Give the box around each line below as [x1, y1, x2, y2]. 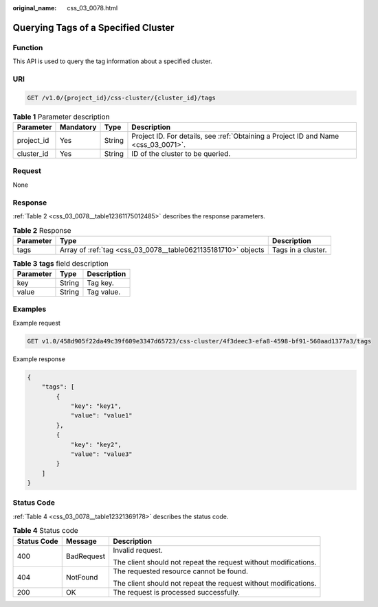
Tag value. [87, 287, 121, 297]
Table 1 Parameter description [12, 112, 110, 122]
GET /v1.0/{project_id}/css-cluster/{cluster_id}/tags [27, 93, 216, 102]
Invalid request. [113, 545, 163, 555]
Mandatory [59, 122, 97, 132]
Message [65, 536, 98, 546]
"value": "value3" [70, 450, 133, 458]
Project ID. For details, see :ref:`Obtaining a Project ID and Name [131, 131, 340, 141]
